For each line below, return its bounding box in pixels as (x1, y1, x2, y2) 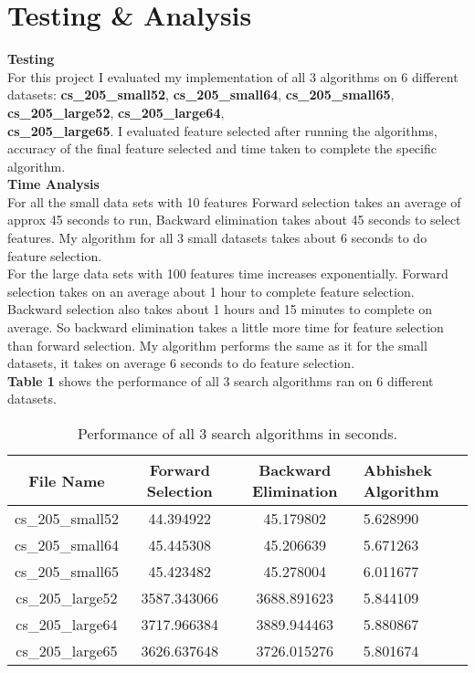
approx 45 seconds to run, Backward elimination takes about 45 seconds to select (7, 210, 461, 229)
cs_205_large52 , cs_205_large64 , (7, 102, 225, 121)
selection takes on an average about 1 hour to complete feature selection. (7, 281, 415, 300)
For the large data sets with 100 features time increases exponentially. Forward (7, 264, 449, 283)
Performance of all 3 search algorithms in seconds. (77, 423, 398, 444)
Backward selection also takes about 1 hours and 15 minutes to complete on (7, 300, 432, 319)
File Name (28, 469, 105, 491)
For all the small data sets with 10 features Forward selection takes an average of (7, 192, 461, 211)
